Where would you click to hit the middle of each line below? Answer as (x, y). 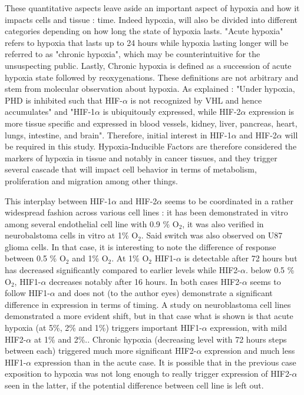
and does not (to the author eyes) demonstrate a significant (165, 293)
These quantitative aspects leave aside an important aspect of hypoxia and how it (152, 8)
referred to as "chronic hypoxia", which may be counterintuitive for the (133, 54)
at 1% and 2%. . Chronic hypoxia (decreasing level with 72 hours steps (160, 339)
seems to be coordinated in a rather (229, 200)
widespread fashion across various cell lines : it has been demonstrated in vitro (146, 212)
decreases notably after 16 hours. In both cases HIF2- (146, 281)
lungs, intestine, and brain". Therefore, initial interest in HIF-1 (118, 135)
